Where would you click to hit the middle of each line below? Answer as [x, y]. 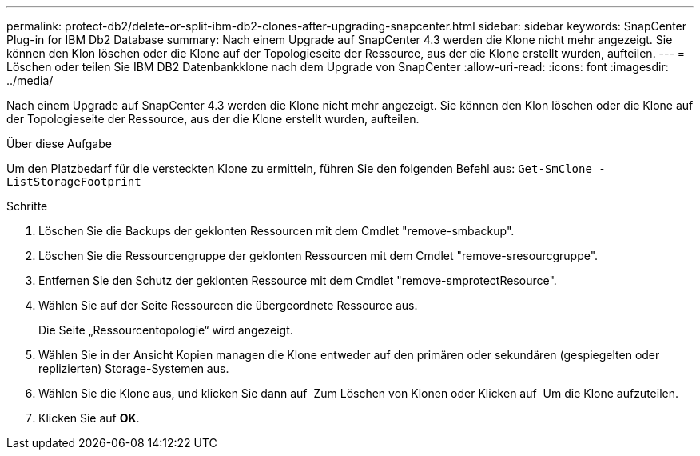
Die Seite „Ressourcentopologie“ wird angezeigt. [166, 330]
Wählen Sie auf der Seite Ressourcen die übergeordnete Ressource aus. [228, 305]
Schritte [27, 206]
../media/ [30, 80]
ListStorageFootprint [74, 182]
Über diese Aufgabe [59, 144]
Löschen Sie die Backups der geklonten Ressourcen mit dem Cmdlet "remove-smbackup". [276, 231]
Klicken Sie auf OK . [89, 418]
